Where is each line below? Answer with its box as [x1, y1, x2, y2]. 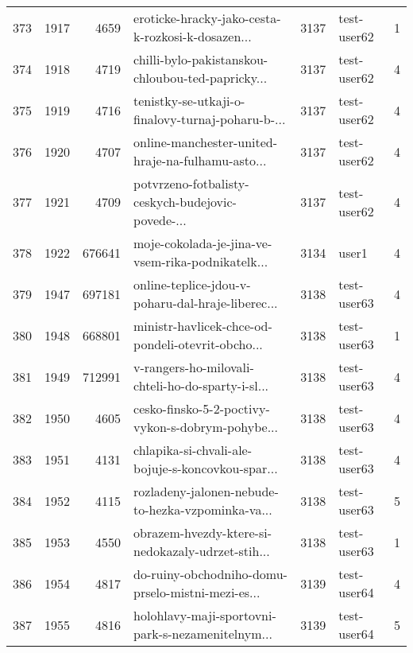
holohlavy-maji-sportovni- [133, 606, 276, 624]
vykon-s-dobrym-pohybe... [133, 418, 278, 436]
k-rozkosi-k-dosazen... [133, 27, 252, 45]
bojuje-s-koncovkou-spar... [133, 459, 278, 477]
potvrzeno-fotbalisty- [133, 174, 249, 192]
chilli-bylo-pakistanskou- [133, 50, 268, 68]
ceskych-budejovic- [133, 192, 237, 211]
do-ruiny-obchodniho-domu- [133, 565, 288, 583]
